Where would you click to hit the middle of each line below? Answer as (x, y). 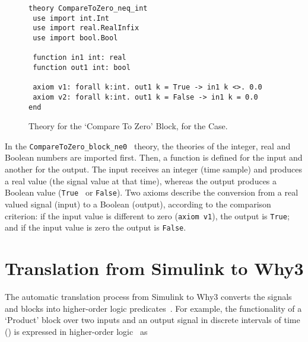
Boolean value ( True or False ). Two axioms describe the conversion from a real (152, 192)
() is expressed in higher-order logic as (76, 331)
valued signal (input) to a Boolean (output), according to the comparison (138, 204)
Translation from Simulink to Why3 (154, 268)
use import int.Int (71, 18)
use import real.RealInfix (86, 28)
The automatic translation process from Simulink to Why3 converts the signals (148, 296)
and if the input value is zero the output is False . (96, 227)
